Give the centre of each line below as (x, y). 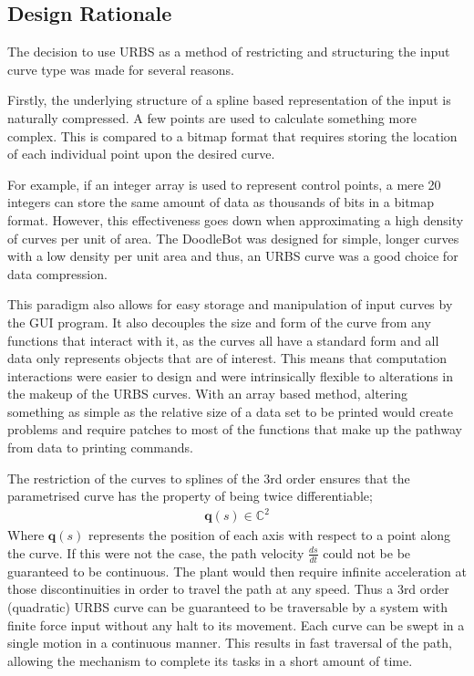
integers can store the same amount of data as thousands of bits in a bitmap (221, 202)
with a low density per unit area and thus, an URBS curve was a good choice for (233, 256)
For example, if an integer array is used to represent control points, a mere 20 (224, 184)
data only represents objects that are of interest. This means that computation (227, 358)
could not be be (367, 552)
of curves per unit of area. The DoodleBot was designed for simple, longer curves (233, 238)
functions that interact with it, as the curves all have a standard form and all (223, 340)
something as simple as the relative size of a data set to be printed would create (230, 411)
